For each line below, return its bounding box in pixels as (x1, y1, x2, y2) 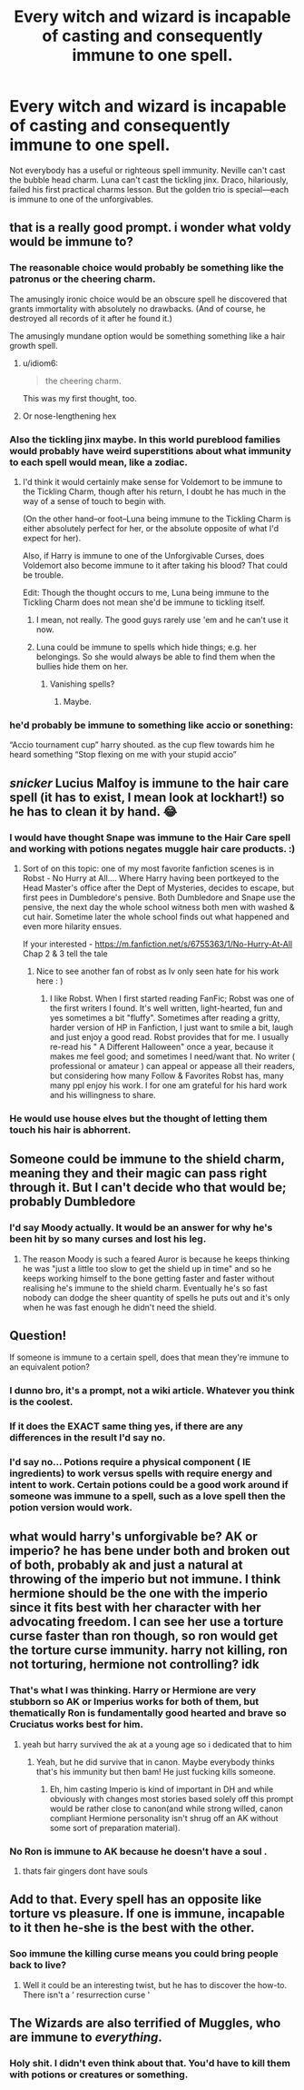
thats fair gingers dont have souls (22, 1866, 148, 1877)
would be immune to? (9, 234, 133, 250)
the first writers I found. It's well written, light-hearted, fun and (49, 1002, 283, 1014)
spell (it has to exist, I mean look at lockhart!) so (9, 789, 285, 805)
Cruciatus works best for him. (9, 1719, 143, 1731)
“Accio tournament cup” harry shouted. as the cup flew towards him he (9, 739, 275, 750)
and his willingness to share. (49, 1089, 156, 1100)
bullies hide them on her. (35, 660, 129, 671)
